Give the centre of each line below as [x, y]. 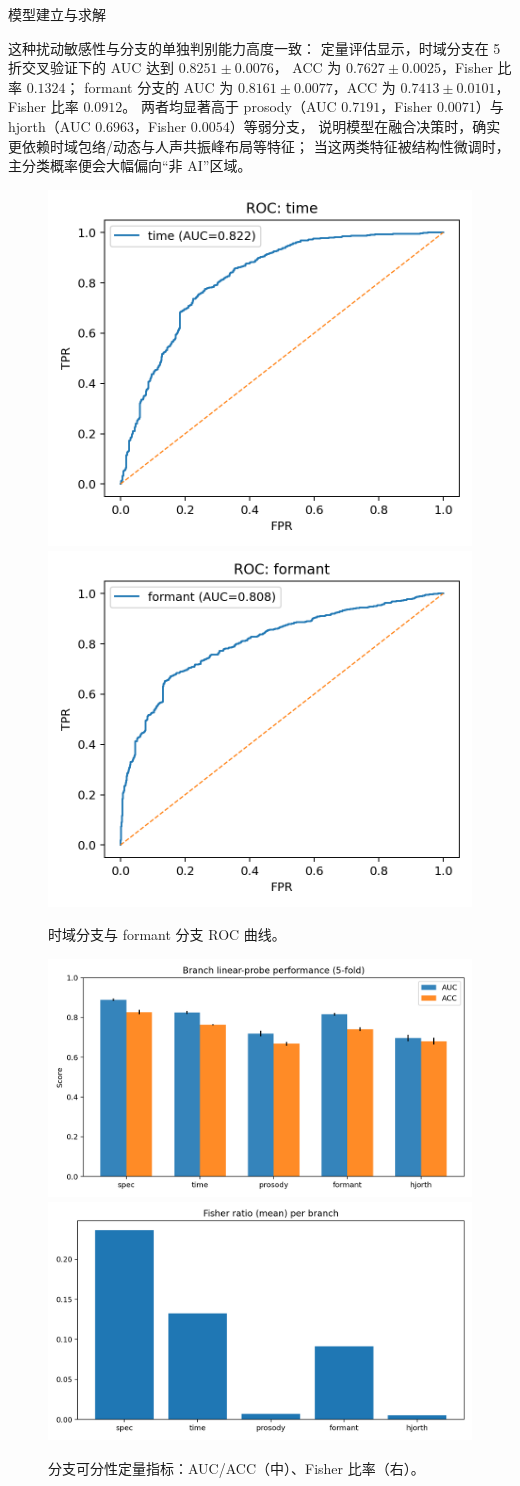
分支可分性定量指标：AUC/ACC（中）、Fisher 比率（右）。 [236, 1468]
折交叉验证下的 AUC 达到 [91, 67]
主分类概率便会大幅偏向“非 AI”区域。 [130, 165]
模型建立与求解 [57, 14]
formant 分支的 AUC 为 [159, 86]
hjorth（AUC [49, 125]
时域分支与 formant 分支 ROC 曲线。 [167, 934]
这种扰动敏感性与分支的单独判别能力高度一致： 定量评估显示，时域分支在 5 [254, 47]
